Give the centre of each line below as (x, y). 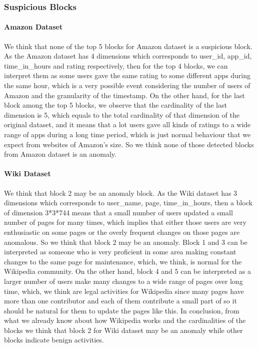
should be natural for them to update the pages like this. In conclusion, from (122, 310)
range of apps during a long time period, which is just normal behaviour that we (127, 134)
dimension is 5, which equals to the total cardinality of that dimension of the (122, 114)
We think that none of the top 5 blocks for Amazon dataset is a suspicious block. (128, 46)
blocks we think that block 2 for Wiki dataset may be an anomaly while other (123, 330)
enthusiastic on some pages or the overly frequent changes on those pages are (122, 232)
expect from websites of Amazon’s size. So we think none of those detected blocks (129, 144)
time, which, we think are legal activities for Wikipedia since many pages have (124, 291)
